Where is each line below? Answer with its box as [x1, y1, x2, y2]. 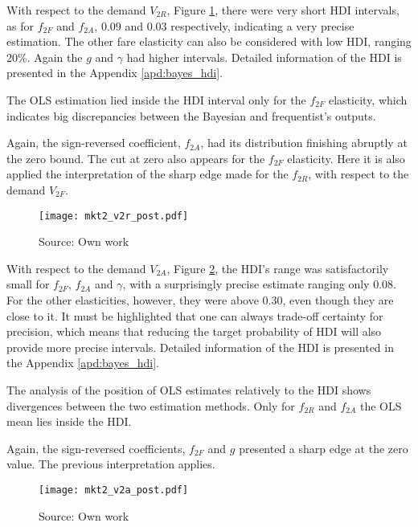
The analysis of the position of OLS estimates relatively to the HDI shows [6, 381, 371, 398]
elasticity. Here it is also [287, 149, 405, 166]
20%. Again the [6, 48, 83, 65]
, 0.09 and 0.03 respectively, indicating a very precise [94, 17, 354, 34]
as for [6, 17, 34, 34]
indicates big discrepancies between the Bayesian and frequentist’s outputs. [6, 107, 376, 124]
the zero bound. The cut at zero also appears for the [6, 149, 265, 166]
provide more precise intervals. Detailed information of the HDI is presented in [6, 338, 394, 355]
